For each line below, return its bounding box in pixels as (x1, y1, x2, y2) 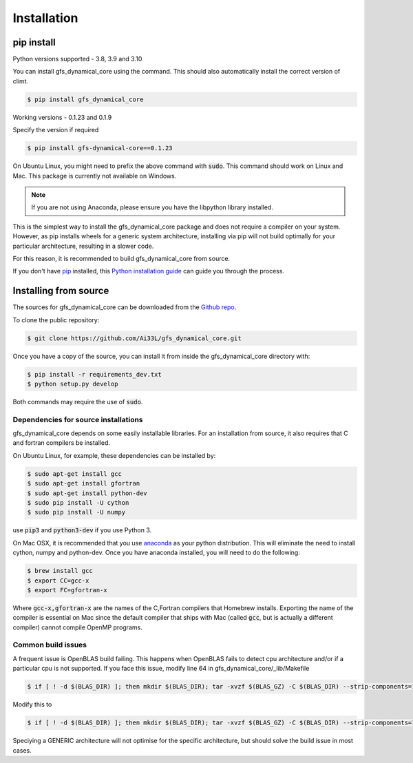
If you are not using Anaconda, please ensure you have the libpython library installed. (31, 203, 273, 211)
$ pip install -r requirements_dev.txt (27, 370, 162, 378)
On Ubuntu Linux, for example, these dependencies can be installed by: (12, 451, 216, 459)
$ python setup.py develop (27, 379, 118, 388)
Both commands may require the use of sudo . (12, 397, 143, 406)
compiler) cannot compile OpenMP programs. (12, 623, 142, 631)
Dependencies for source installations (12, 415, 144, 424)
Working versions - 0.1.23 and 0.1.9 (12, 113, 112, 121)
